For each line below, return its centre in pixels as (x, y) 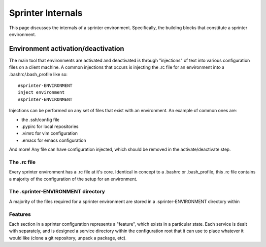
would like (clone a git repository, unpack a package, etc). (68, 238)
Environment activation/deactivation (66, 49)
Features (20, 214)
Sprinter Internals (46, 13)
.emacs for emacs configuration (54, 140)
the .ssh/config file (40, 120)
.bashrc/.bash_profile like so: (38, 74)
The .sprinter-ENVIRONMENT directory (57, 192)
